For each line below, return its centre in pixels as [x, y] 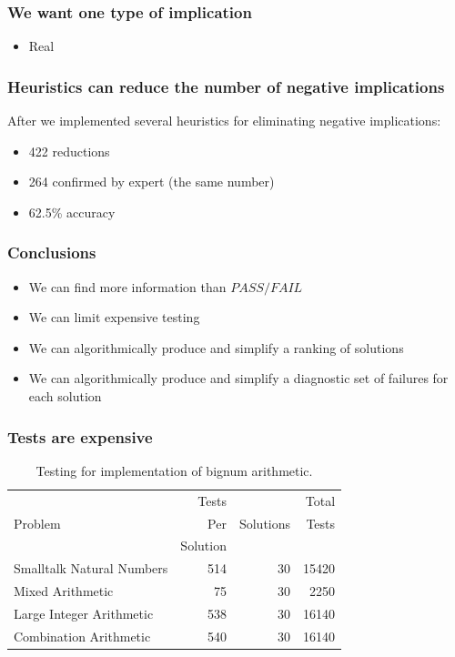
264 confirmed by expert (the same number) [152, 182]
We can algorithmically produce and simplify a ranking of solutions [216, 347]
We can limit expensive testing [114, 317]
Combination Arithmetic [82, 636]
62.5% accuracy [72, 212]
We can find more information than [127, 286]
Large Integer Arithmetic [84, 613]
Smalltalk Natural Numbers [91, 568]
